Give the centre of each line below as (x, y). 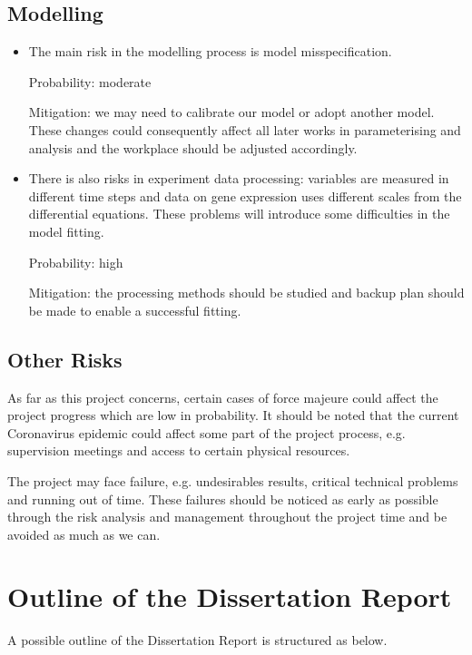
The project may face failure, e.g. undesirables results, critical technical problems (233, 480)
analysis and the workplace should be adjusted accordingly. (193, 147)
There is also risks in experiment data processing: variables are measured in (239, 178)
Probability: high (76, 262)
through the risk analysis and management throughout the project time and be (227, 517)
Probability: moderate (90, 81)
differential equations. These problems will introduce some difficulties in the (239, 214)
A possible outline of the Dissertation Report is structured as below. (197, 640)
